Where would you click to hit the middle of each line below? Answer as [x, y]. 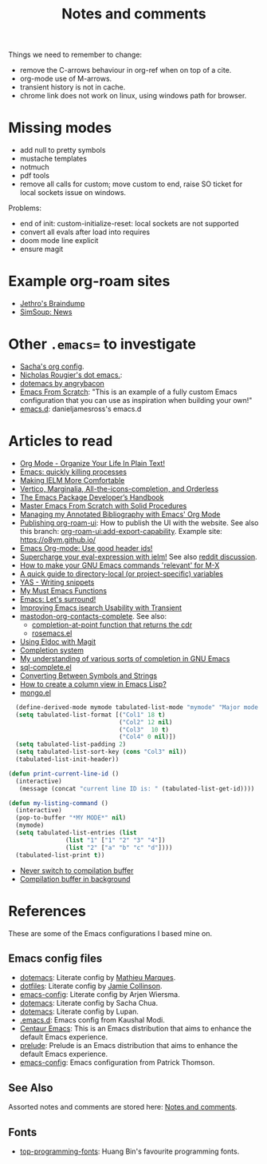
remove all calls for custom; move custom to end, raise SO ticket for [131, 184]
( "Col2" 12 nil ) [145, 722]
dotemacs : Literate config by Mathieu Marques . [98, 978]
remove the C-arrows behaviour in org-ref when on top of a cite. [126, 70]
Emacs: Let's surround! [58, 599]
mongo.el [35, 692]
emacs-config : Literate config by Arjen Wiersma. [100, 995]
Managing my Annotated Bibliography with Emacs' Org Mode [120, 514]
